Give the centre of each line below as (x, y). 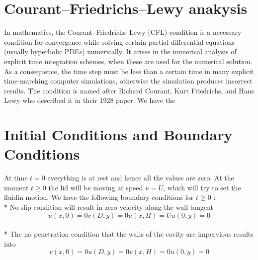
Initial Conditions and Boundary (118, 134)
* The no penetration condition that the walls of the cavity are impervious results (129, 234)
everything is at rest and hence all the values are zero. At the (141, 178)
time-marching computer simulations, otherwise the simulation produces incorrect (128, 81)
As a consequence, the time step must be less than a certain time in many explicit (129, 71)
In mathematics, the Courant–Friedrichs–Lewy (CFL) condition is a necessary (123, 32)
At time (16, 178)
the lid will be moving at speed (96, 187)
